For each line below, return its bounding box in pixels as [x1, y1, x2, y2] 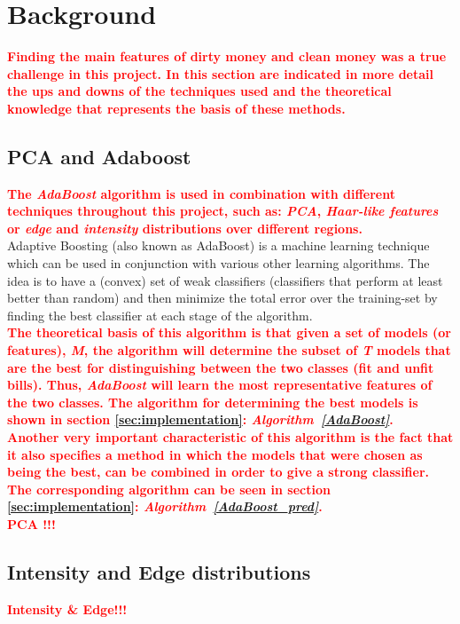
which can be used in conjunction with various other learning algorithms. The [7, 254, 430, 273]
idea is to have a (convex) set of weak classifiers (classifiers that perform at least [7, 271, 443, 289]
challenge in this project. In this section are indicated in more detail [7, 64, 433, 83]
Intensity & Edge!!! [7, 599, 128, 618]
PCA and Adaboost [7, 142, 191, 170]
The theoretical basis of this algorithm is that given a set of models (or [7, 323, 451, 342]
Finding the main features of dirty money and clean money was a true [7, 47, 447, 66]
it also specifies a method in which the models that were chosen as [7, 445, 423, 463]
